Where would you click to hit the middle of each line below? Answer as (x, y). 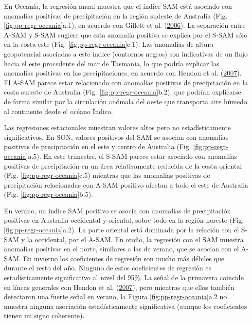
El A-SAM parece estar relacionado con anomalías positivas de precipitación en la (126, 82)
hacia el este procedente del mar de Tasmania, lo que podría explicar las (112, 63)
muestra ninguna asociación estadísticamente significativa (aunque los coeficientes (126, 306)
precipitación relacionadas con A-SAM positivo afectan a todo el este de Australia (126, 184)
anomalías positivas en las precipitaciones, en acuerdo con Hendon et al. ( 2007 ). (123, 73)
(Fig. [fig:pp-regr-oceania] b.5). (49, 194)
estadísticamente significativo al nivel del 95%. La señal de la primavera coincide (124, 277)
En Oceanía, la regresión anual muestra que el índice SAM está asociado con (118, 6)
